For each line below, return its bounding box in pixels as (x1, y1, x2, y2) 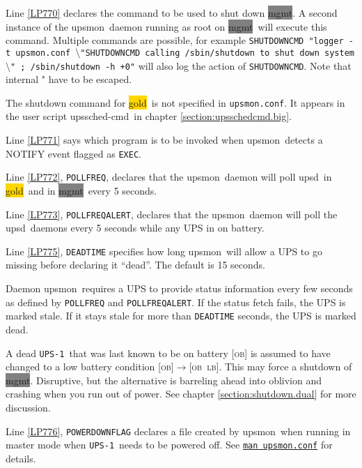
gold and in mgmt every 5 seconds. (6, 183, 157, 197)
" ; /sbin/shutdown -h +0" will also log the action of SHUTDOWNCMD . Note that (10, 58, 352, 73)
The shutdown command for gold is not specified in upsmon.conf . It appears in (6, 95, 345, 110)
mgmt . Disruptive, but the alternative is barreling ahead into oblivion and (6, 372, 322, 387)
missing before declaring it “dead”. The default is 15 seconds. (6, 257, 266, 272)
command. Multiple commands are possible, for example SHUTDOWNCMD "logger (6, 33, 344, 47)
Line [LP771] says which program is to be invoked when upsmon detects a (6, 133, 323, 146)
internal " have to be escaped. (6, 72, 132, 86)
